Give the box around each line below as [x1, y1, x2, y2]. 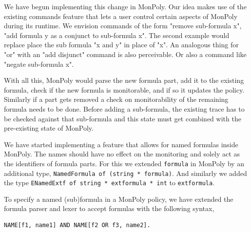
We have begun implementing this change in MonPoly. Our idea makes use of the [4, 1, 247, 11]
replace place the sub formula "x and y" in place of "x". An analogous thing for [4, 39, 239, 50]
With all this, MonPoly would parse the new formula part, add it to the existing [4, 75, 244, 85]
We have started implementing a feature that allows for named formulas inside [4, 139, 238, 149]
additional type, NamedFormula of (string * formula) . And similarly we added [4, 168, 247, 178]
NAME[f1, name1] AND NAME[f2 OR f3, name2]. [4, 222, 151, 229]
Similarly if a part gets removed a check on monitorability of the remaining [4, 94, 229, 104]
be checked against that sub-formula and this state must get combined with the [4, 113, 241, 123]
